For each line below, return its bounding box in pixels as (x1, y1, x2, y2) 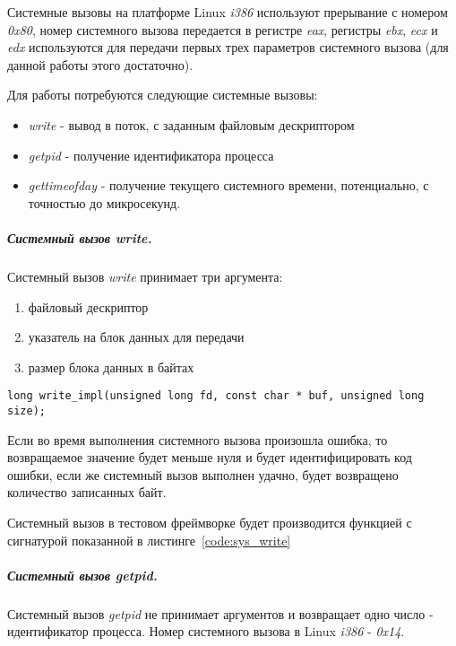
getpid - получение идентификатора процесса (28, 145, 274, 164)
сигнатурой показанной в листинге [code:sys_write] (7, 530, 291, 549)
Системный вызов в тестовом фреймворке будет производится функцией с (7, 512, 412, 531)
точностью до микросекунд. (28, 193, 181, 212)
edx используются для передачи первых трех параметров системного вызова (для (7, 38, 449, 57)
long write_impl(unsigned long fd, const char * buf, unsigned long (7, 389, 425, 403)
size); (7, 404, 46, 417)
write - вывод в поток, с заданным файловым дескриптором (28, 115, 355, 134)
